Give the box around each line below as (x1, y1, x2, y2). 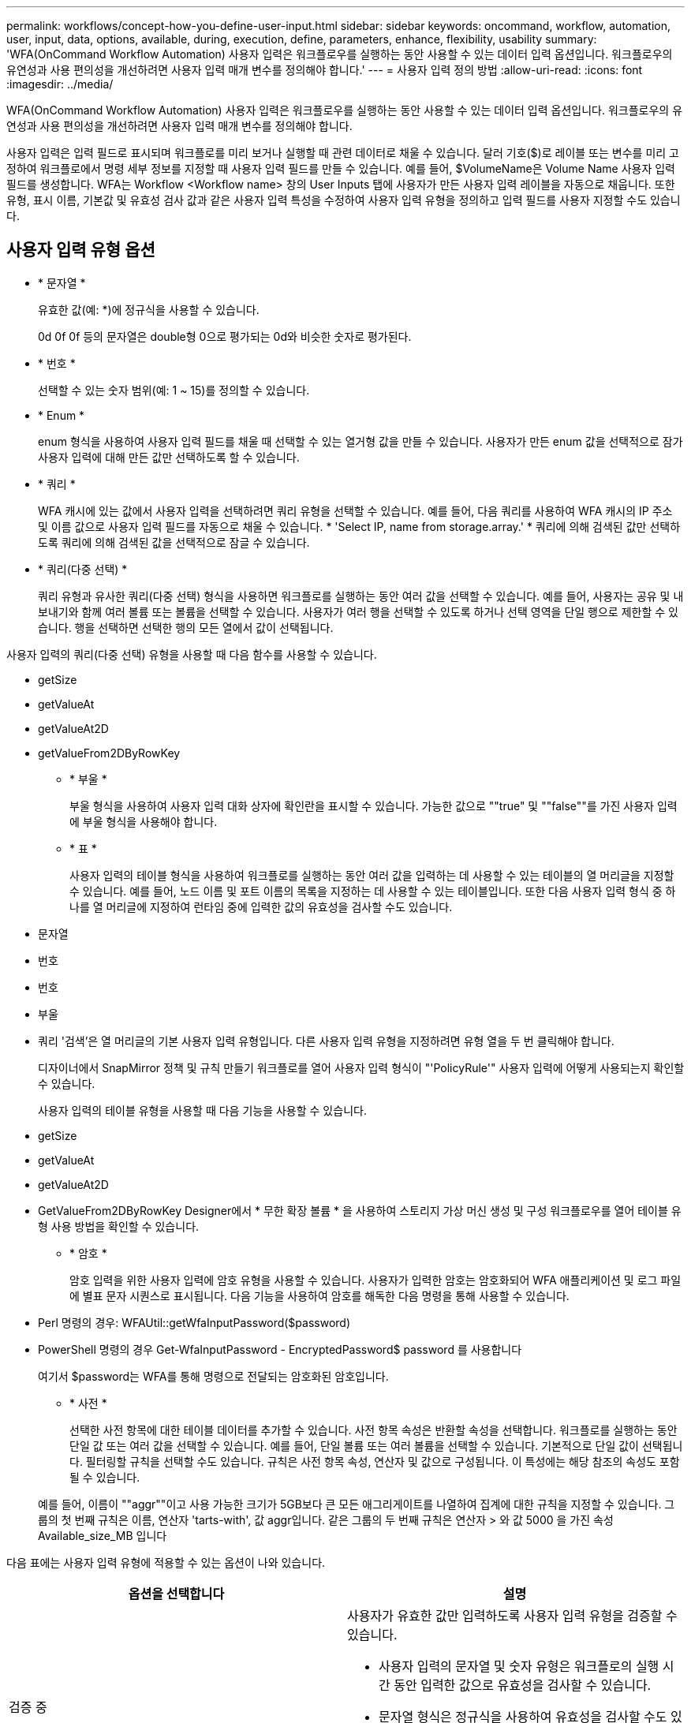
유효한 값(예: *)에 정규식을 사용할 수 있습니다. (38, 302, 260, 316)
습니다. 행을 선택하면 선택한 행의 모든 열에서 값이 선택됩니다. (38, 620, 334, 634)
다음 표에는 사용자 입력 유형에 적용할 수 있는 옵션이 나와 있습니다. (6, 1555, 326, 1569)
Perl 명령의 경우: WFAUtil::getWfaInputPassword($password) (38, 1315, 350, 1329)
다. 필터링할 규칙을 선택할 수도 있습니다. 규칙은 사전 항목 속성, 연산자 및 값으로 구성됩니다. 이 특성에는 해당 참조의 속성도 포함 (69, 1454, 680, 1468)
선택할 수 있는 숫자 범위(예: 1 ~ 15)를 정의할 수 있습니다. (38, 383, 310, 397)
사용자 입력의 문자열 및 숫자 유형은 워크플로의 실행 (379, 1658, 659, 1674)
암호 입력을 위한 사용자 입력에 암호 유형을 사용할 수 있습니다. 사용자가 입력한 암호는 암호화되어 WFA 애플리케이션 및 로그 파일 (69, 1273, 682, 1287)
